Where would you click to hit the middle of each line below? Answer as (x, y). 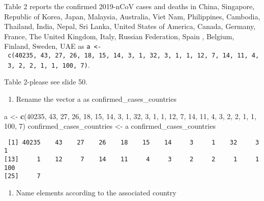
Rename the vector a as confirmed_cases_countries (96, 98)
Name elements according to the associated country (96, 192)
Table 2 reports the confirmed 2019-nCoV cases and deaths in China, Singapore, (129, 6)
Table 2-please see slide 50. (46, 82)
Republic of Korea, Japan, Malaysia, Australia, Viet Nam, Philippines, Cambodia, (132, 16)
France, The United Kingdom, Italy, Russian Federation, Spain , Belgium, (119, 36)
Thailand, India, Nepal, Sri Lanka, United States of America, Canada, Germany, (130, 26)
